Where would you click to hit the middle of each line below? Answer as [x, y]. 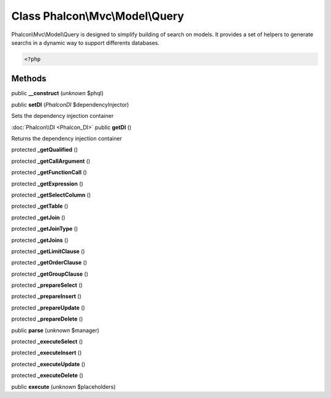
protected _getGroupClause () [50, 274]
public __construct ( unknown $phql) [58, 93]
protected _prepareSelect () [47, 285]
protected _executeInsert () [47, 353]
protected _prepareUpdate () [48, 308]
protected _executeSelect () [47, 341]
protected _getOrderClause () [49, 263]
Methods [29, 79]
